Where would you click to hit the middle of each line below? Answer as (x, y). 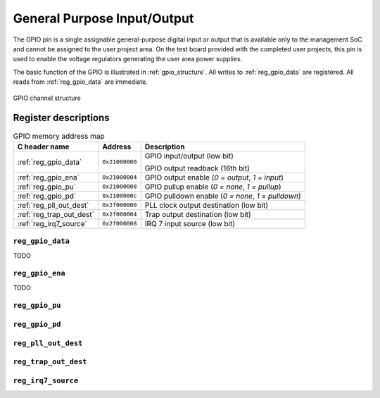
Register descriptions (61, 118)
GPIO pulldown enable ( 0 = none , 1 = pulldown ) (223, 196)
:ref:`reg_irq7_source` (52, 223)
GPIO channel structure (47, 98)
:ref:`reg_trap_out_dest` (56, 214)
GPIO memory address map (59, 136)
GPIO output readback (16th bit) (197, 168)
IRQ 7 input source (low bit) (190, 223)
